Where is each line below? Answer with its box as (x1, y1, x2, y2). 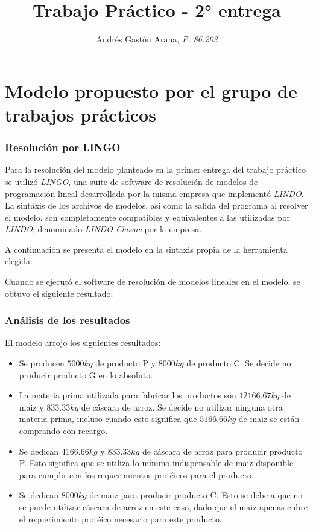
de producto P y (95, 357, 156, 369)
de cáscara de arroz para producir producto (142, 444, 303, 457)
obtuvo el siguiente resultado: (5, 287, 113, 299)
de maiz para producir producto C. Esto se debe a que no (89, 488, 303, 501)
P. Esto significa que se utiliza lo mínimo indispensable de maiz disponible (19, 456, 294, 469)
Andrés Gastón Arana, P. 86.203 (96, 33, 218, 45)
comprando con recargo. (19, 424, 108, 437)
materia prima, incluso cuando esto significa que (19, 412, 197, 425)
